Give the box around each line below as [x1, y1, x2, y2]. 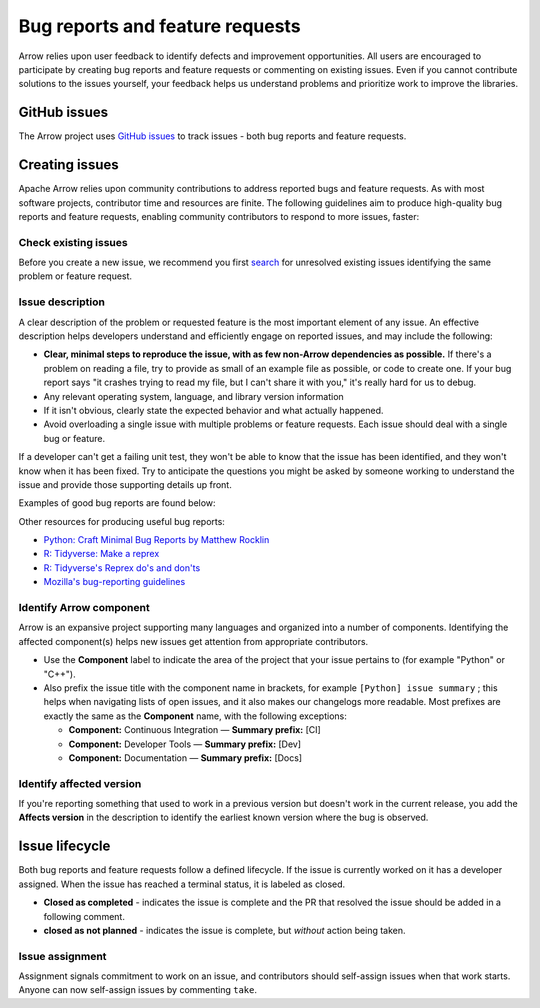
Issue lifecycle [18, 838, 111, 855]
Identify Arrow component [18, 601, 150, 614]
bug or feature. [43, 432, 105, 444]
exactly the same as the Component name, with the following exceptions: [43, 710, 347, 722]
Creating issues [18, 156, 119, 174]
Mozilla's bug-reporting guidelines [43, 576, 186, 588]
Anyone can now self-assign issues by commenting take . [18, 984, 258, 996]
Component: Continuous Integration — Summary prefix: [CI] [68, 724, 322, 736]
